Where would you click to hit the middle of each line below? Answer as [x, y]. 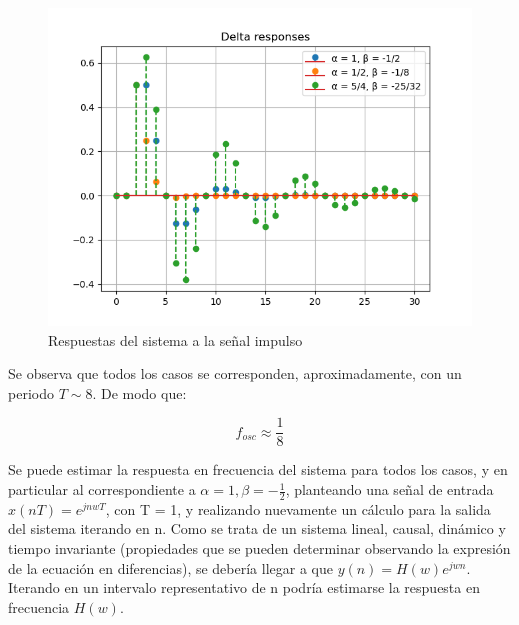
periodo [31, 392]
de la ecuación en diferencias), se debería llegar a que [170, 567]
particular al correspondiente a [102, 489]
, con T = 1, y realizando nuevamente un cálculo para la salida [298, 508]
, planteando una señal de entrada [389, 489]
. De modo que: [139, 392]
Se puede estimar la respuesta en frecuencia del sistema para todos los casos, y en [258, 469]
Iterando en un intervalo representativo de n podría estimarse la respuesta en [244, 587]
